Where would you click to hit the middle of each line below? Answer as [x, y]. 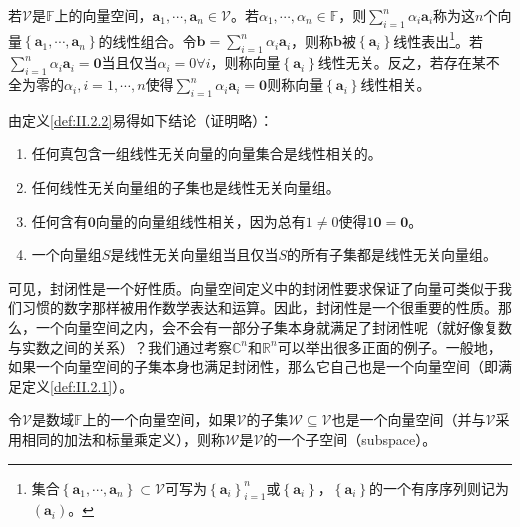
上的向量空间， [103, 15]
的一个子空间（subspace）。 [350, 438]
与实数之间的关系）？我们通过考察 [120, 346]
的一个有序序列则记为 [439, 487]
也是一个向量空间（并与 [408, 419]
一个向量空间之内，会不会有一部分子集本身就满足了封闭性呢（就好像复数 [273, 327]
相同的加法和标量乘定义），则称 [123, 438]
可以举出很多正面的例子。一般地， [389, 346]
